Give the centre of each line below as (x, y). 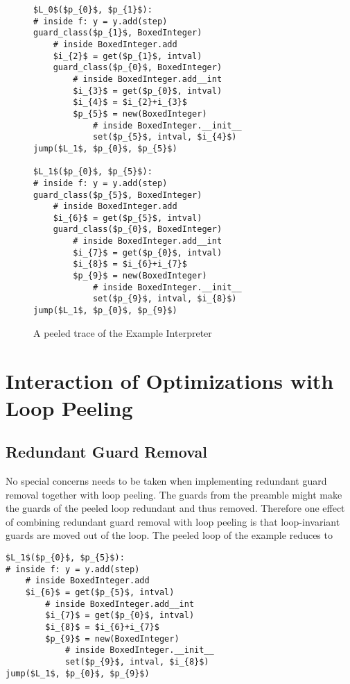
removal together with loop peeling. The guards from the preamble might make (174, 494)
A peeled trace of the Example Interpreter (123, 332)
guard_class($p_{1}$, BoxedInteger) (118, 33)
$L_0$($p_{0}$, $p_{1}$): (93, 10)
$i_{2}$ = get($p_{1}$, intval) (128, 56)
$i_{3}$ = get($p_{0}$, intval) (148, 91)
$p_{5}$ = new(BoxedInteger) (140, 114)
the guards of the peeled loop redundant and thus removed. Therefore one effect (175, 508)
